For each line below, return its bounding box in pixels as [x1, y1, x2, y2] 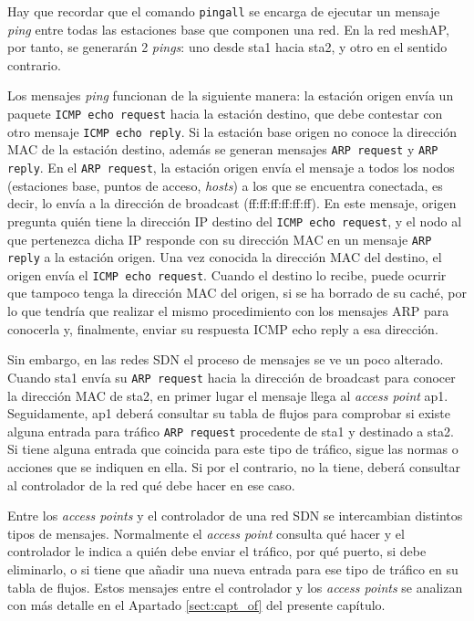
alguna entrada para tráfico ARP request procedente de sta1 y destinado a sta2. [7, 421, 454, 440]
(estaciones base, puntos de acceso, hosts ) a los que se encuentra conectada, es [7, 175, 443, 195]
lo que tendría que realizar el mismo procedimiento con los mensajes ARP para [7, 301, 449, 321]
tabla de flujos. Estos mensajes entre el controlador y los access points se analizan [7, 577, 463, 596]
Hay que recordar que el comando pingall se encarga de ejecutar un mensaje [7, 2, 440, 20]
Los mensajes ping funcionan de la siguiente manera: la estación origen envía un [7, 86, 454, 105]
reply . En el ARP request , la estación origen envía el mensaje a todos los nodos [7, 158, 455, 176]
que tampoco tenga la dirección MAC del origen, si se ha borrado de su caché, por [7, 283, 468, 302]
